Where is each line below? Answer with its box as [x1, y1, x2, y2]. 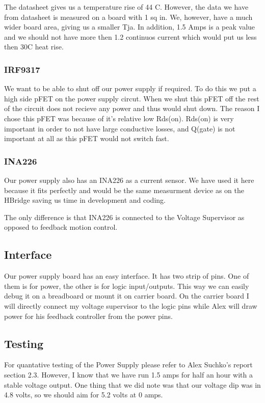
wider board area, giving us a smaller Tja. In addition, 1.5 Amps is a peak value [4, 21, 255, 32]
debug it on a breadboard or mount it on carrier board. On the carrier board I [4, 290, 249, 301]
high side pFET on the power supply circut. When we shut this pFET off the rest [4, 93, 259, 103]
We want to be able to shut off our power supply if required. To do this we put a [4, 83, 256, 94]
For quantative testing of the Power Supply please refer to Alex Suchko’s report [4, 359, 253, 370]
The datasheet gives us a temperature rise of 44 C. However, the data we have [4, 2, 249, 12]
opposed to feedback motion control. [4, 222, 118, 232]
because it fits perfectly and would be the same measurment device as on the [4, 184, 244, 195]
